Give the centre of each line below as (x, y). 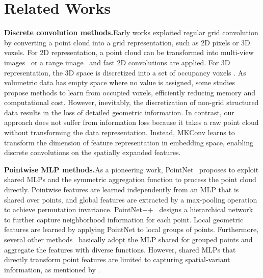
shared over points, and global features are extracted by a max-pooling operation (131, 199)
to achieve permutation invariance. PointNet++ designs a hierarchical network (129, 209)
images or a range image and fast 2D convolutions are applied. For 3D (117, 62)
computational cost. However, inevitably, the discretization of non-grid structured (131, 102)
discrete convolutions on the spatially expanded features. (93, 152)
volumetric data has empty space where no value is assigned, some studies (120, 82)
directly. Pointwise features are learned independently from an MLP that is (122, 189)
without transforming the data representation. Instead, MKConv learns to (120, 132)
